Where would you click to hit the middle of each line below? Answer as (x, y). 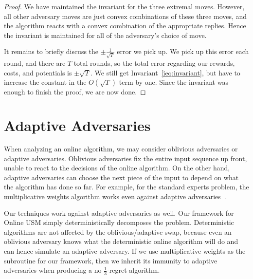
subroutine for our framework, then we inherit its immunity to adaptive (111, 260)
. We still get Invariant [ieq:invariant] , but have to (165, 72)
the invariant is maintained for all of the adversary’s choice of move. (105, 35)
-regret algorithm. (134, 270)
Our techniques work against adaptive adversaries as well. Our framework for (119, 213)
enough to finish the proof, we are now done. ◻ (75, 92)
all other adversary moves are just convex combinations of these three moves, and (126, 16)
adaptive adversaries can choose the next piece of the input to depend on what (121, 177)
